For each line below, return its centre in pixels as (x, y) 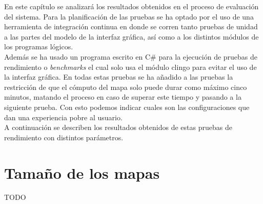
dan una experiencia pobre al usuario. (63, 117)
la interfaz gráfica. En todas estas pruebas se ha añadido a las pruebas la (119, 77)
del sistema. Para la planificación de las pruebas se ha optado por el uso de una (129, 16)
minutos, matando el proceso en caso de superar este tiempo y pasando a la (123, 97)
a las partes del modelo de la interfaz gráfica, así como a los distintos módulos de (131, 36)
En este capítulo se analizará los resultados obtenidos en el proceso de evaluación (131, 6)
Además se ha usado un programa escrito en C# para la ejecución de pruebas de (131, 56)
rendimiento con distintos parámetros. (64, 137)
